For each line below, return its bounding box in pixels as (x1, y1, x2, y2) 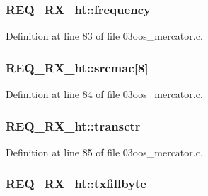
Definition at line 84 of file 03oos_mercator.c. (6, 87, 203, 102)
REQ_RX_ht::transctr (6, 116, 141, 134)
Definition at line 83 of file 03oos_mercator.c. (6, 28, 203, 43)
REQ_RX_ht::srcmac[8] (6, 58, 149, 76)
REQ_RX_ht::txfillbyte (6, 175, 146, 192)
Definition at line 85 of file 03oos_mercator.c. (6, 144, 203, 159)
